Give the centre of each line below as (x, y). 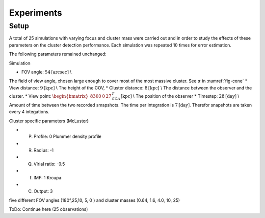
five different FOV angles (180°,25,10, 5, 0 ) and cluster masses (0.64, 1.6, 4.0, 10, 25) (94, 200)
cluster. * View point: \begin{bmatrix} (49, 96)
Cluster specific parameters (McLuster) (49, 121)
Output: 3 (43, 191)
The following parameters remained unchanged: (58, 54)
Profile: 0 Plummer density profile (67, 136)
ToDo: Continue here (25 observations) (49, 209)
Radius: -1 (44, 150)
